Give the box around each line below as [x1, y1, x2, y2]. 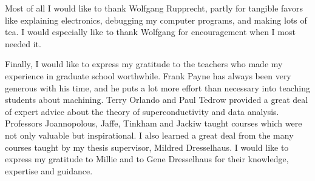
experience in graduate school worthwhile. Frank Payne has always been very [5, 69, 291, 82]
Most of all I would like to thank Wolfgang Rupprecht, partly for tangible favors [5, 2, 303, 14]
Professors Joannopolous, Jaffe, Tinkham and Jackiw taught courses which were [5, 117, 302, 130]
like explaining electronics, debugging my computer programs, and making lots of [5, 13, 307, 26]
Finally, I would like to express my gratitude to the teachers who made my [5, 58, 283, 70]
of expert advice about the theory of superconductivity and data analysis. [5, 105, 279, 117]
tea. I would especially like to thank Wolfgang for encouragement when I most [5, 25, 296, 38]
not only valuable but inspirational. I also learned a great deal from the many [5, 128, 294, 141]
